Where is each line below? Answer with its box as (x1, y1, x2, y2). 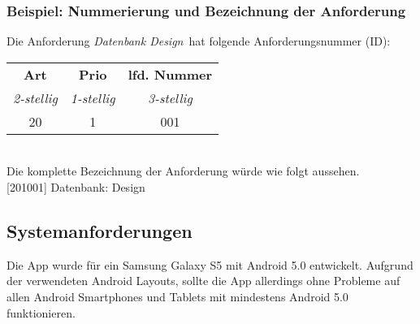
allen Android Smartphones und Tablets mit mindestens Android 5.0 (6, 287, 349, 305)
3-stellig (147, 88, 193, 107)
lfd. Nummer (128, 64, 213, 84)
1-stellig (70, 88, 115, 107)
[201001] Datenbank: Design (6, 179, 145, 195)
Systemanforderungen (6, 218, 193, 243)
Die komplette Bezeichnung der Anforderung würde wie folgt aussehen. (6, 162, 360, 179)
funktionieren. (6, 304, 76, 321)
